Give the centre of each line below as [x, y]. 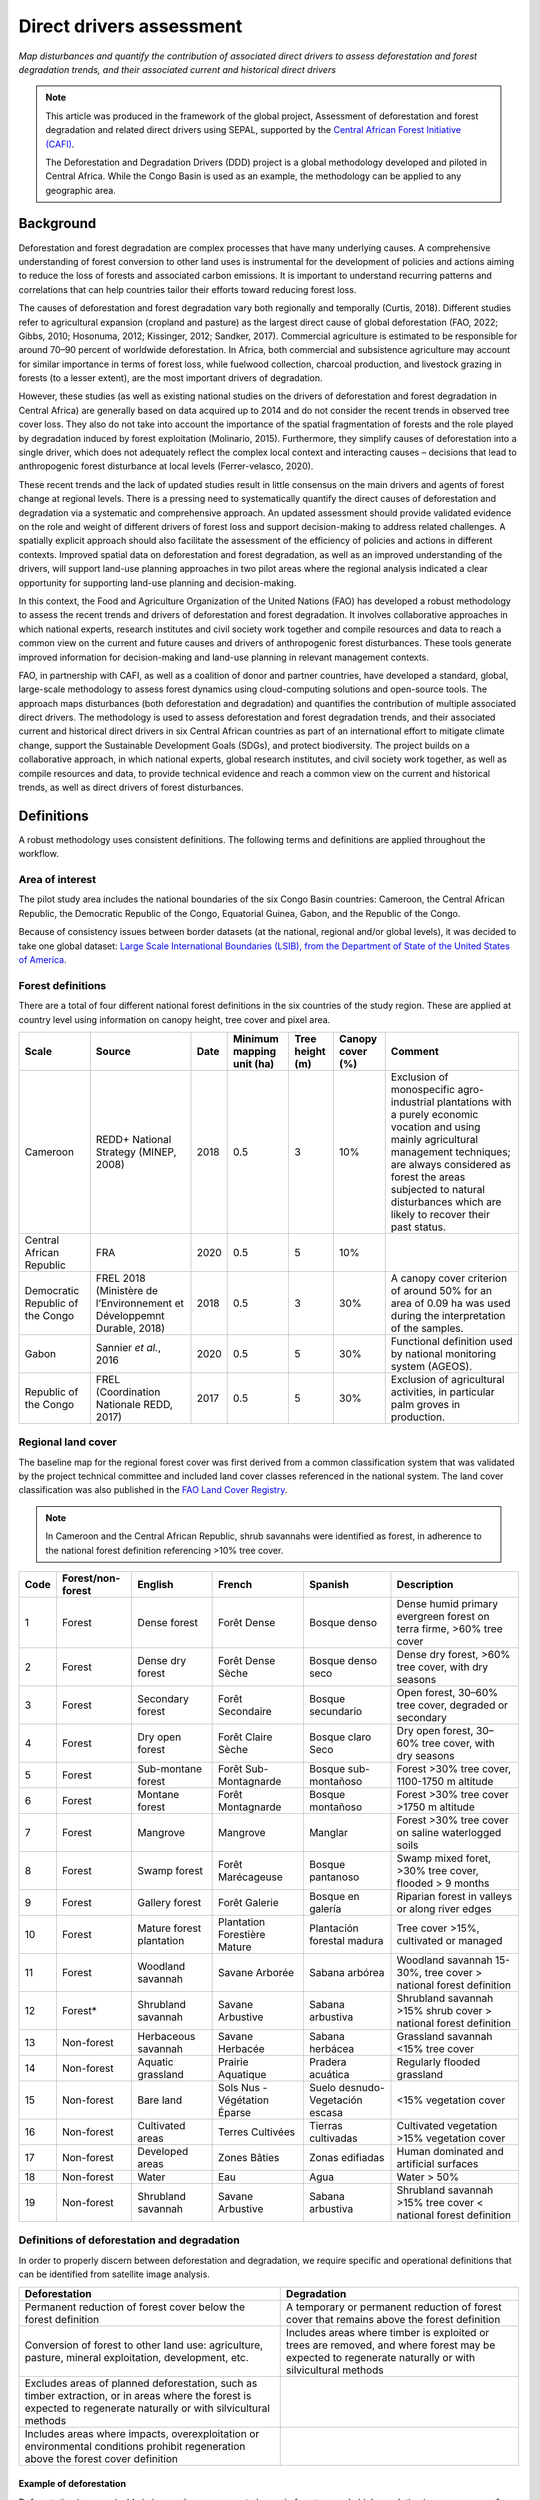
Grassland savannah [444, 2037]
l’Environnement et [140, 1303]
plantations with [474, 1102]
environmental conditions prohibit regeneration [135, 2446]
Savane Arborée [256, 1973]
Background [57, 223]
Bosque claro [340, 1737]
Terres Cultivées [256, 2132]
